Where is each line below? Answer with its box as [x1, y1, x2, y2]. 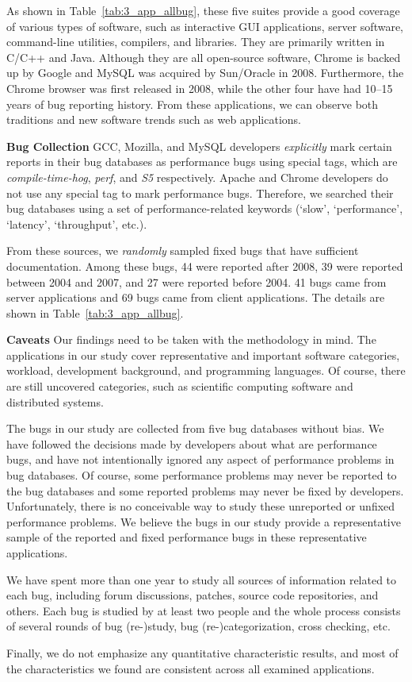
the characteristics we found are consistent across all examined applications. [6, 660, 375, 676]
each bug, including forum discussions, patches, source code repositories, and [6, 587, 379, 603]
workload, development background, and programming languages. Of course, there [6, 362, 406, 379]
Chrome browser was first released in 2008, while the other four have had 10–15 [6, 79, 393, 96]
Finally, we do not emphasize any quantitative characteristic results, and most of [6, 644, 399, 661]
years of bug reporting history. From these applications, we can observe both [6, 95, 379, 112]
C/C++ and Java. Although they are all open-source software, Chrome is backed [6, 48, 401, 65]
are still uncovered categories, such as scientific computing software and [6, 378, 353, 395]
